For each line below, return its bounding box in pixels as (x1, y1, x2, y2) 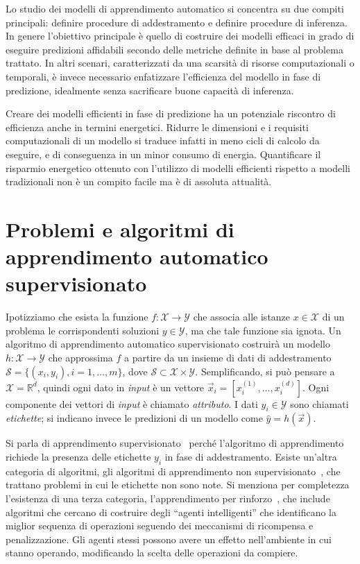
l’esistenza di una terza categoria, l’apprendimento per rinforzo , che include (6, 490, 330, 505)
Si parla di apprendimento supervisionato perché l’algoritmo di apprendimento (6, 436, 344, 450)
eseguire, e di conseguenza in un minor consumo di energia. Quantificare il (6, 146, 321, 161)
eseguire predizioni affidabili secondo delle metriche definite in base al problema (6, 42, 343, 56)
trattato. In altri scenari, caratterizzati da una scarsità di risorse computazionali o (6, 55, 354, 70)
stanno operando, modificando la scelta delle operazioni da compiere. (6, 545, 298, 560)
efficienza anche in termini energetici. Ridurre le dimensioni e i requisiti (6, 119, 309, 134)
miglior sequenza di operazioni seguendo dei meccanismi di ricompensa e (6, 518, 314, 533)
